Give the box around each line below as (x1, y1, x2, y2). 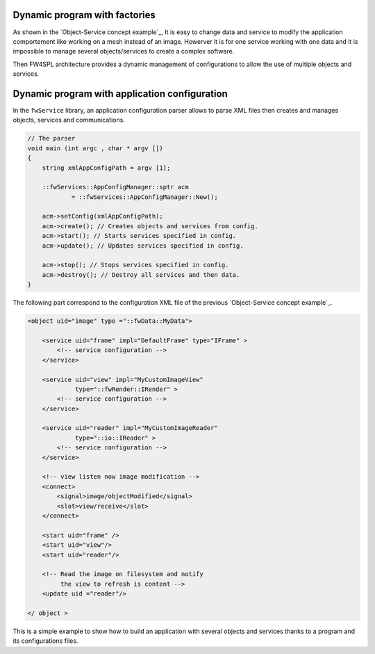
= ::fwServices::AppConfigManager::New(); (71, 193, 218, 201)
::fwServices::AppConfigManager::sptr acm (42, 183, 189, 191)
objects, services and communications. (12, 115, 125, 125)
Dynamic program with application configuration (12, 88, 228, 99)
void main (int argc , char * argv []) (27, 144, 163, 152)
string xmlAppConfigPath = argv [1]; (42, 163, 171, 172)
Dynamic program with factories (12, 9, 156, 21)
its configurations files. (12, 637, 78, 645)
